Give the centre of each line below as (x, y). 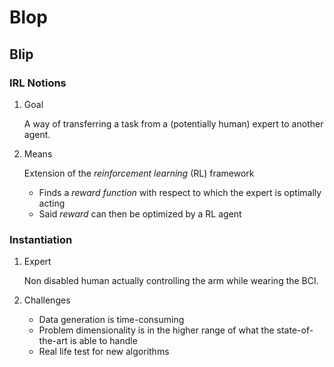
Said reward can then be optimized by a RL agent (140, 213)
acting (52, 203)
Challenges (47, 300)
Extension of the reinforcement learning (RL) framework (139, 173)
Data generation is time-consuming (111, 320)
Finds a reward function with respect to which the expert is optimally (180, 192)
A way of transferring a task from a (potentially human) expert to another (173, 123)
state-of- (295, 330)
